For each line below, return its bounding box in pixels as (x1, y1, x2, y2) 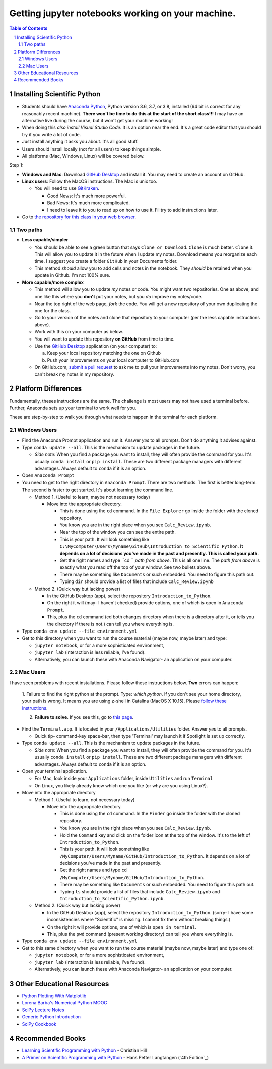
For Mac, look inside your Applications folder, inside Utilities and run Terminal (34, 775, 213, 782)
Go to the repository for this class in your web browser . (22, 214, 136, 220)
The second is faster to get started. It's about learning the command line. (22, 487, 174, 493)
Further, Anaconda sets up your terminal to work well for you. (9, 405, 137, 411)
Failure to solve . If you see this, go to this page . (34, 714, 134, 720)
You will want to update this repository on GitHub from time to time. (34, 336, 175, 342)
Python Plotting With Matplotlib (22, 993, 87, 999)
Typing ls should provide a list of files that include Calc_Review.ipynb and (59, 888, 220, 894)
